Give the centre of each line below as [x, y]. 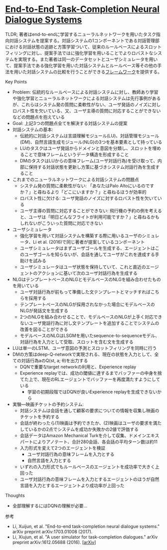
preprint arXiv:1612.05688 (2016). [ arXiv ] [54, 542]
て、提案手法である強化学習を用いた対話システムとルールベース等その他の [82, 65]
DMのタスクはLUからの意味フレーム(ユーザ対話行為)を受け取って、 [89, 160]
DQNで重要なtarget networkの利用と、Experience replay [78, 367]
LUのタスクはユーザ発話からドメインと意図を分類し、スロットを [86, 148]
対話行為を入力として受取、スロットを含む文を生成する [77, 342]
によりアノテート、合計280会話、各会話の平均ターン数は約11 [95, 442]
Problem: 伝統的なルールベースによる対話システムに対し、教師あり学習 [85, 92]
